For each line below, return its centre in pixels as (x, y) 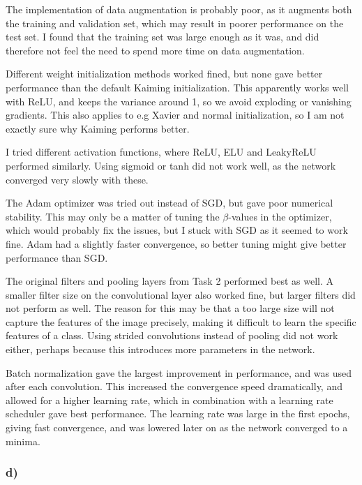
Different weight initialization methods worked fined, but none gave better (164, 74)
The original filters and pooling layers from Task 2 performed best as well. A (170, 281)
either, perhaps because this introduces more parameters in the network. (160, 349)
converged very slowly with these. (77, 179)
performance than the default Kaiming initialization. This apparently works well (177, 87)
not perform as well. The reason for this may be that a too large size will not (170, 308)
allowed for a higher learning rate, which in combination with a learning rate (169, 400)
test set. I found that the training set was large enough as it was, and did (163, 37)
